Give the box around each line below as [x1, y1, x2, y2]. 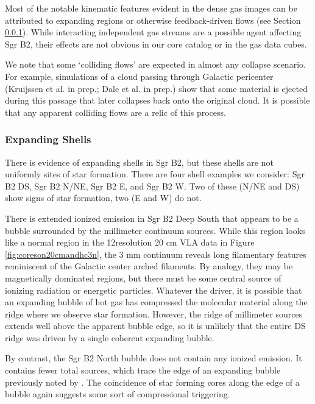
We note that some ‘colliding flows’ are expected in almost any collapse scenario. [5, 58, 306, 71]
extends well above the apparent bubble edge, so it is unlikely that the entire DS [5, 319, 306, 332]
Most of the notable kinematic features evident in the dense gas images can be [5, 2, 297, 14]
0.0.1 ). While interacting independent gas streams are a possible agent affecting [5, 26, 302, 38]
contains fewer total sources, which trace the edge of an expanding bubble [5, 364, 281, 377]
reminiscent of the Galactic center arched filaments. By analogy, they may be [5, 260, 293, 272]
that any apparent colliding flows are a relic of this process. [5, 105, 226, 118]
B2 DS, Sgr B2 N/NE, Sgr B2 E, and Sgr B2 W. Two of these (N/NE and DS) [5, 179, 300, 192]
